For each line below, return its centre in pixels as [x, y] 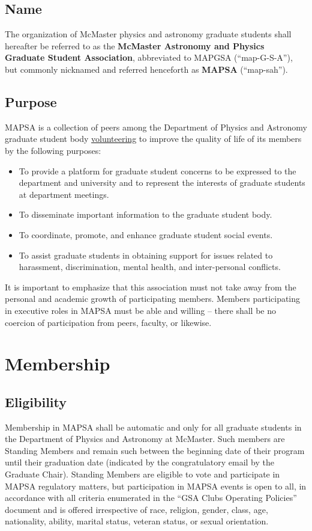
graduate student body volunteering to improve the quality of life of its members [153, 139]
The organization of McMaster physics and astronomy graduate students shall [148, 34]
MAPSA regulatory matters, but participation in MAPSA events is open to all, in [156, 486]
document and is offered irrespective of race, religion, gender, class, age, [136, 509]
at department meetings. [64, 194]
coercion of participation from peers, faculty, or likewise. [108, 322]
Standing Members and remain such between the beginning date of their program [155, 450]
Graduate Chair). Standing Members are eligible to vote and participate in [142, 474]
